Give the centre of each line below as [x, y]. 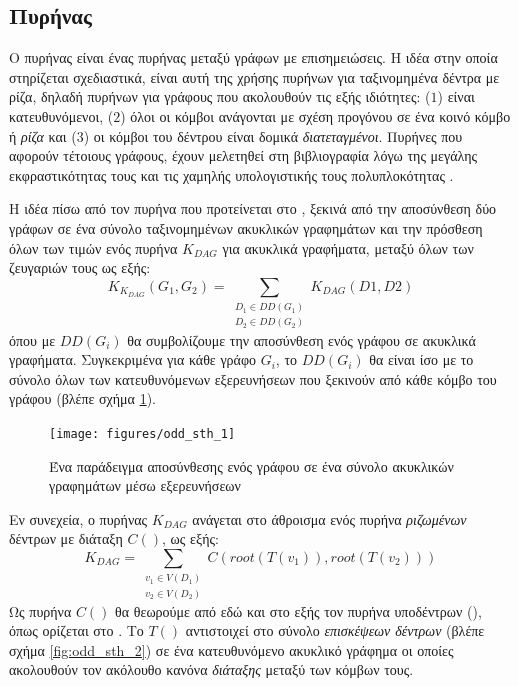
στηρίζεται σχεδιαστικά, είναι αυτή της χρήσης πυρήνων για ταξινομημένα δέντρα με [254, 76]
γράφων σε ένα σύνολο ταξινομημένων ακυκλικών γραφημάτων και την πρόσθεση [246, 227]
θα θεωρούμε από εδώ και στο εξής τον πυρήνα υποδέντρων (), [298, 610]
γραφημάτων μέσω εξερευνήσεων [145, 485]
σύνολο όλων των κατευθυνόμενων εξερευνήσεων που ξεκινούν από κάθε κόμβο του [253, 378]
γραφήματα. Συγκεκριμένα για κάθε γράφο [132, 359]
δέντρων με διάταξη [66, 538]
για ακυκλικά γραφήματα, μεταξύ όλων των [348, 247]
